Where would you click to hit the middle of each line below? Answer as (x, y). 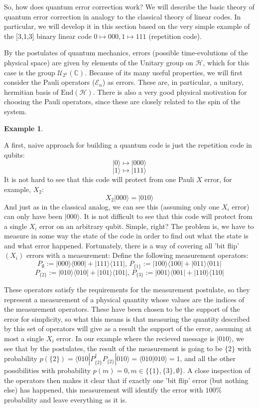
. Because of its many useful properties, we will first (164, 72)
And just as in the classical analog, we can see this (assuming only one (112, 206)
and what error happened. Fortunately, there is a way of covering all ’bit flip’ (122, 245)
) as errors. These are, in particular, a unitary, (173, 82)
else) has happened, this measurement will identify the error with (104, 390)
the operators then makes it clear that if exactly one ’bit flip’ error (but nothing (126, 380)
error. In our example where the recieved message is (135, 338)
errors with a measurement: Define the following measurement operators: (137, 255)
